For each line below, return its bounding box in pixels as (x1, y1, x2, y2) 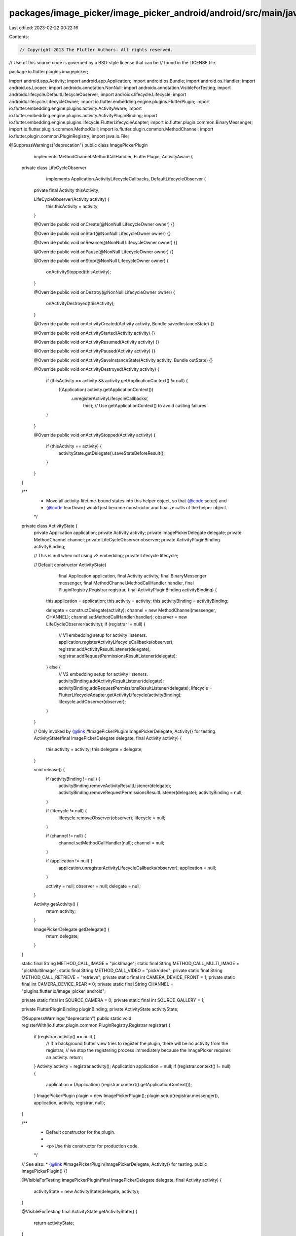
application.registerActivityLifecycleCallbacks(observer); (58, 639, 174, 645)
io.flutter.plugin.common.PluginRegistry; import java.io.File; (9, 133, 129, 139)
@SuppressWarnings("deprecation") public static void (21, 1015, 132, 1021)
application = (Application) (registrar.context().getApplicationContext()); (46, 1082, 192, 1087)
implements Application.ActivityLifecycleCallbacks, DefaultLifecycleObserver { (46, 176, 206, 182)
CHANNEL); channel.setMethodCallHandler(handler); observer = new (46, 614, 187, 620)
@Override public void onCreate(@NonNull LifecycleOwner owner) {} (34, 221, 175, 227)
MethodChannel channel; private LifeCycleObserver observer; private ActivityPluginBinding (34, 536, 220, 542)
